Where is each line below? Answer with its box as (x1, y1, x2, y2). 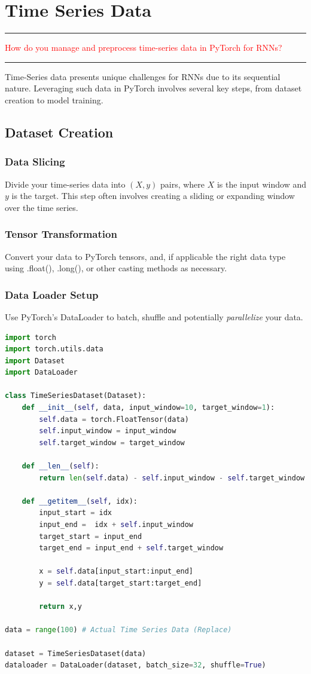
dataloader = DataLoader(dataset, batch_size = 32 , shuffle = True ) (5, 661, 266, 670)
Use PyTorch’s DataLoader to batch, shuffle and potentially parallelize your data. (5, 310, 303, 323)
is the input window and (217, 177, 306, 190)
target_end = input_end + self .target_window (39, 544, 224, 553)
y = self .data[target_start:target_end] (39, 578, 202, 587)
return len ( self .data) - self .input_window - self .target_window (39, 473, 305, 482)
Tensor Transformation (5, 226, 117, 241)
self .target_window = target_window (39, 438, 185, 447)
